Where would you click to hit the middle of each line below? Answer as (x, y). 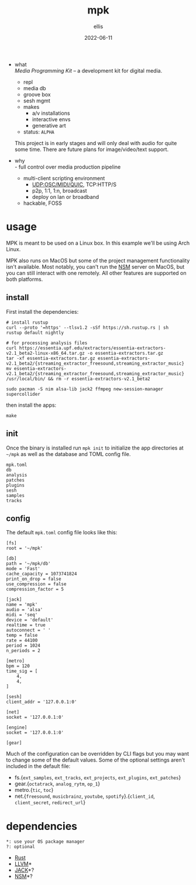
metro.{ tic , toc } (34, 790)
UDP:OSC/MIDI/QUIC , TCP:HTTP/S (74, 184)
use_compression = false (36, 584)
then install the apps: (31, 405)
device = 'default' (30, 620)
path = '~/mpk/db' (28, 564)
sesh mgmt (37, 101)
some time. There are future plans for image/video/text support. (91, 149)
